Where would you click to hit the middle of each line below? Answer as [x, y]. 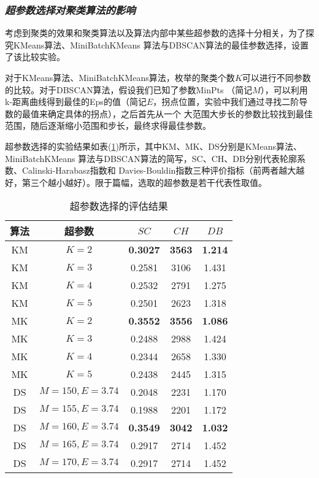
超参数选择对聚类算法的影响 [70, 10]
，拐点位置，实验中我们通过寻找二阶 [226, 102]
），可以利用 [284, 89]
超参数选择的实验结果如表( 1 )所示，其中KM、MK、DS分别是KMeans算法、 [154, 146]
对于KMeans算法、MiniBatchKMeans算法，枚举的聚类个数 [120, 77]
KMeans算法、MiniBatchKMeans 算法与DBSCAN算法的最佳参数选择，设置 [161, 44]
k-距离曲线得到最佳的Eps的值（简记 [76, 102]
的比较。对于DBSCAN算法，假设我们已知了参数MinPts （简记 [129, 89]
